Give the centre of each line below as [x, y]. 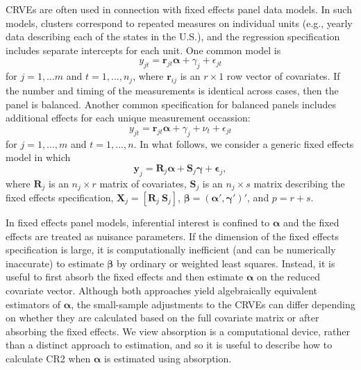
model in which [38, 157]
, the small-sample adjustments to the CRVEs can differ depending [213, 304]
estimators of [33, 304]
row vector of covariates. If [283, 76]
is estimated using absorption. [168, 358]
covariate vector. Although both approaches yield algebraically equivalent [162, 290]
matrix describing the [299, 183]
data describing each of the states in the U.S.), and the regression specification [173, 36]
